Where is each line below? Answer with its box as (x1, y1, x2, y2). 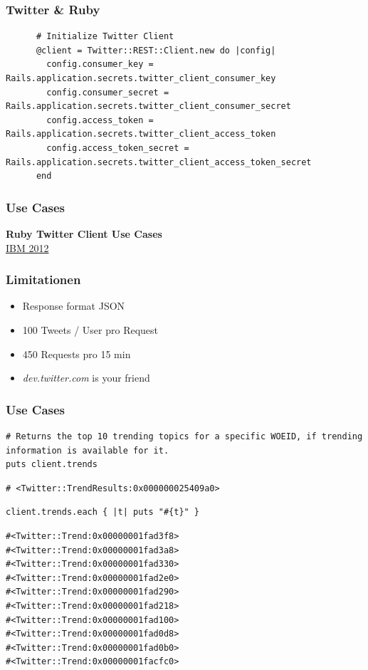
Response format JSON (22, 298, 125, 313)
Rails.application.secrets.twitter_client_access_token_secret (6, 157, 312, 167)
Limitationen (6, 271, 81, 288)
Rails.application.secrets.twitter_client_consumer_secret (6, 101, 291, 112)
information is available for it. (6, 445, 169, 456)
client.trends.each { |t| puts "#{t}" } (6, 507, 200, 518)
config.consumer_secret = (46, 87, 169, 98)
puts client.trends (6, 459, 98, 470)
